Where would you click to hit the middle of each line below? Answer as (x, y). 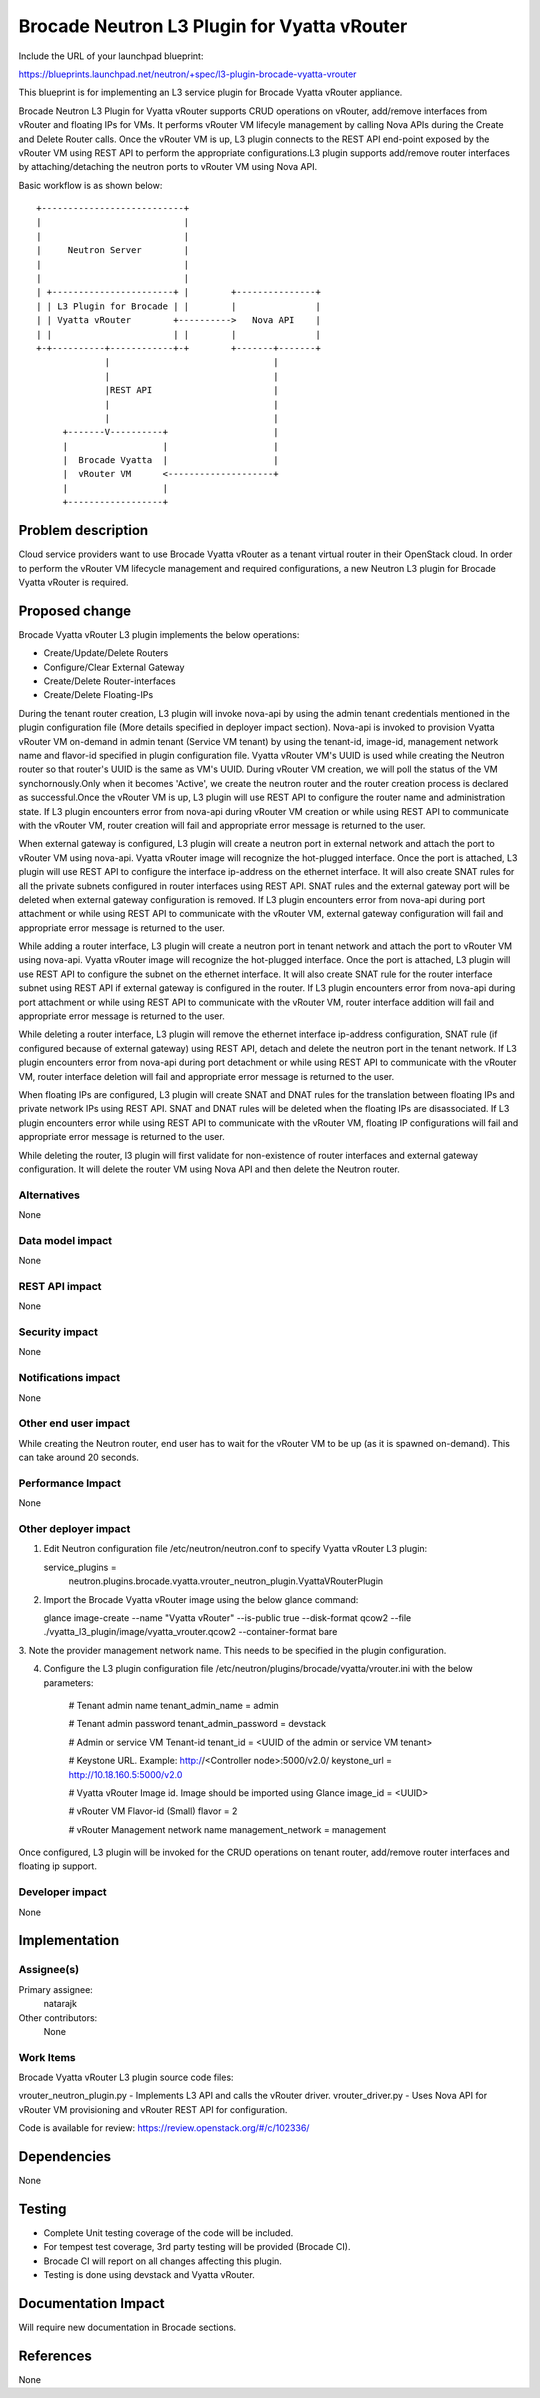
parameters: (68, 1682)
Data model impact (65, 1240)
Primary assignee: (56, 1989)
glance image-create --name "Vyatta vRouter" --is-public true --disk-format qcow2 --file (227, 1618)
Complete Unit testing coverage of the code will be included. (168, 2233)
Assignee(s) (49, 1970)
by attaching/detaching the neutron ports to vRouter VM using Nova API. (168, 167)
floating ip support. (57, 1866)
